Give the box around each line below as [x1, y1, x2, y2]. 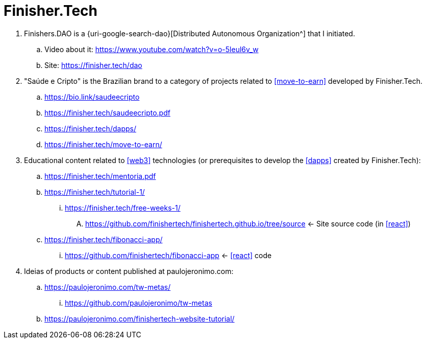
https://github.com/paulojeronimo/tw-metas [65, 298, 212, 307]
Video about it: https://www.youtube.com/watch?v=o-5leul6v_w [44, 44, 259, 54]
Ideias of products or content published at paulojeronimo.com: [24, 266, 234, 276]
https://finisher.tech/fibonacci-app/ [44, 235, 163, 244]
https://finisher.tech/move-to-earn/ [44, 140, 162, 149]
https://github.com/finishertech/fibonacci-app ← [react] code [65, 250, 272, 260]
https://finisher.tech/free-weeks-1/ [65, 203, 181, 212]
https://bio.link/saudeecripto [44, 92, 140, 101]
